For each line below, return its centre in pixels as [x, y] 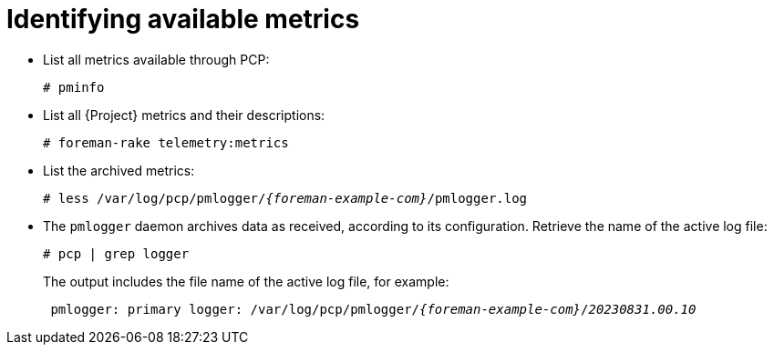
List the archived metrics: [119, 170]
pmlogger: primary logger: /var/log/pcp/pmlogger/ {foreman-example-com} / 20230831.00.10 [373, 309]
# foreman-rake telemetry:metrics [166, 142]
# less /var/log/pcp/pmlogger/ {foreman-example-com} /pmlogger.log [285, 198]
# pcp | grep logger [116, 253]
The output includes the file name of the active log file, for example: [246, 281]
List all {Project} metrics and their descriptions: [184, 115]
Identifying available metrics [183, 19]
